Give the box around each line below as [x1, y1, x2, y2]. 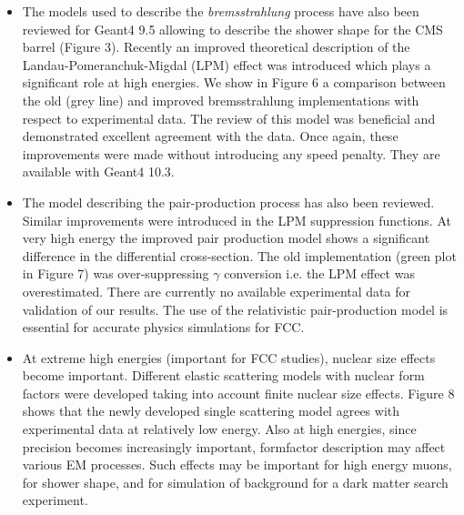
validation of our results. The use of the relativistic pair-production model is [22, 299, 449, 318]
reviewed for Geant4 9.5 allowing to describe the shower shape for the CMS [22, 19, 443, 38]
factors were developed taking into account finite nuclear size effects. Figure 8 [22, 383, 455, 402]
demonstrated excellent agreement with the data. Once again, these [22, 126, 398, 146]
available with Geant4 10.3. [22, 162, 175, 181]
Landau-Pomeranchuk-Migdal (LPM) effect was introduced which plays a [22, 55, 431, 74]
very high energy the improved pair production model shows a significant [22, 228, 430, 247]
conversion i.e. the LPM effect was [224, 264, 415, 283]
